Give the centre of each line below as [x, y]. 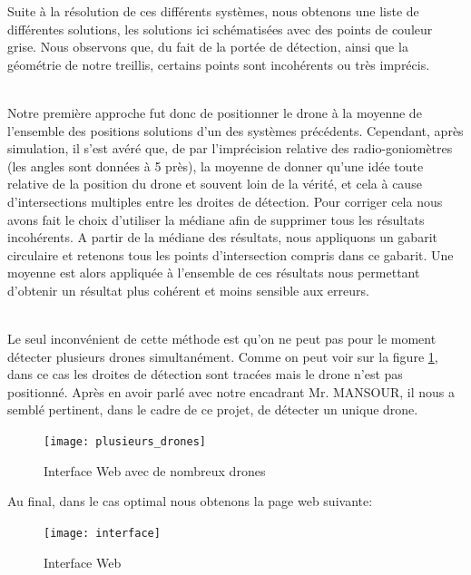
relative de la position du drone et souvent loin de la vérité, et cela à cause [215, 184]
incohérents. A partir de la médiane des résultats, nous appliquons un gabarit [222, 237]
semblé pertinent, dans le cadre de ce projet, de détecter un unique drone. [213, 409]
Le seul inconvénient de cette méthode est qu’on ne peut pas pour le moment [222, 339]
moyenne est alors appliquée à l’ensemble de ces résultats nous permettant [214, 273]
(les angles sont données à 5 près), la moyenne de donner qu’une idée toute [216, 166]
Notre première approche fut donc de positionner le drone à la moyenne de [215, 112]
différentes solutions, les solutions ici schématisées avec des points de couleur [220, 29]
